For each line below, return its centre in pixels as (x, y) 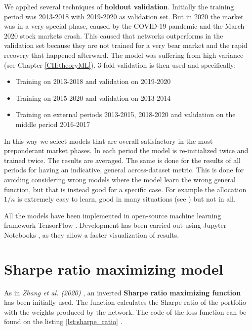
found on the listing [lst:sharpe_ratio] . (63, 321)
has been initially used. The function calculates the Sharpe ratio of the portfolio (125, 302)
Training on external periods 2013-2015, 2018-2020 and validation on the (126, 114)
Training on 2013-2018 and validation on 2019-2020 (93, 81)
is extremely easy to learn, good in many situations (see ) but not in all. (126, 199)
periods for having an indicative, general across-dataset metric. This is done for (124, 170)
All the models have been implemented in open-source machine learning (113, 215)
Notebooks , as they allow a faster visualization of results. (92, 234)
